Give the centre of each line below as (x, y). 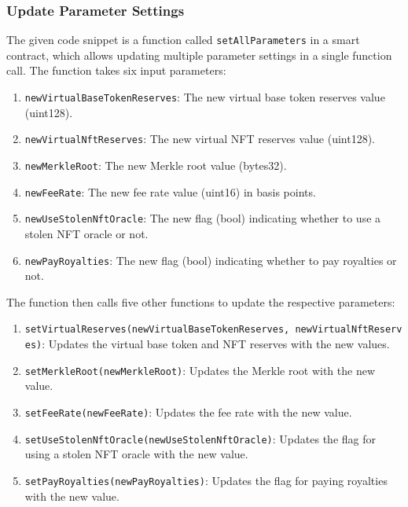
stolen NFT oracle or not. (86, 233)
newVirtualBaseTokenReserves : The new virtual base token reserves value (205, 97)
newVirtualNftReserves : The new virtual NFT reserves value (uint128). (200, 139)
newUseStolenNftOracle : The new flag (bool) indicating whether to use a (203, 218)
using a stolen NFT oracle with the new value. (136, 454)
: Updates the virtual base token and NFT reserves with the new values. (216, 344)
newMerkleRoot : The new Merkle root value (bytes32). (156, 165)
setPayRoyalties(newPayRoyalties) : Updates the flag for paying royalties (206, 480)
